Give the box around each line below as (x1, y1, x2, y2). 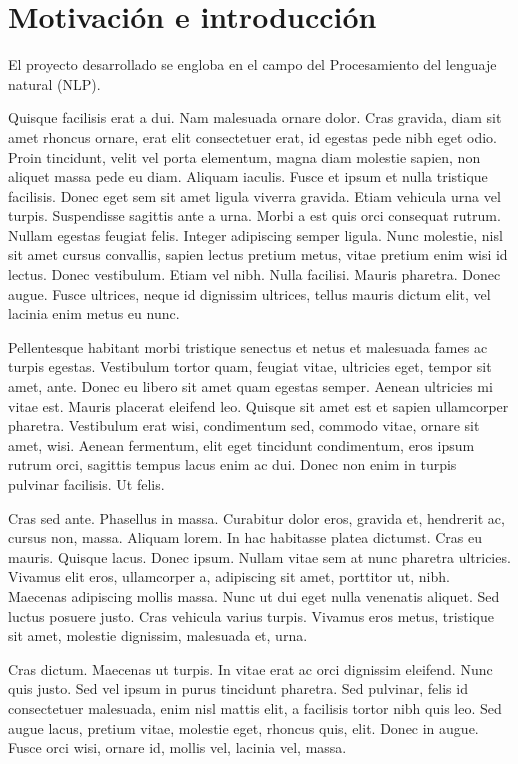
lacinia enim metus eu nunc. (8, 303, 180, 324)
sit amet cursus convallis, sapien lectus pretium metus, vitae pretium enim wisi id (8, 244, 508, 265)
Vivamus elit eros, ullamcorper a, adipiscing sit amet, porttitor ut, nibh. (8, 566, 450, 587)
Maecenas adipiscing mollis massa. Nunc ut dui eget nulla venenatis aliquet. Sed (8, 585, 500, 606)
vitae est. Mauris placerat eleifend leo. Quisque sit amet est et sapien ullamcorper (8, 395, 509, 416)
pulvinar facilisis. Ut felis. (8, 474, 165, 494)
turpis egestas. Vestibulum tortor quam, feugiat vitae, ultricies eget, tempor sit (8, 356, 492, 377)
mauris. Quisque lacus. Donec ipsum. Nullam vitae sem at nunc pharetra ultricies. (8, 546, 511, 567)
